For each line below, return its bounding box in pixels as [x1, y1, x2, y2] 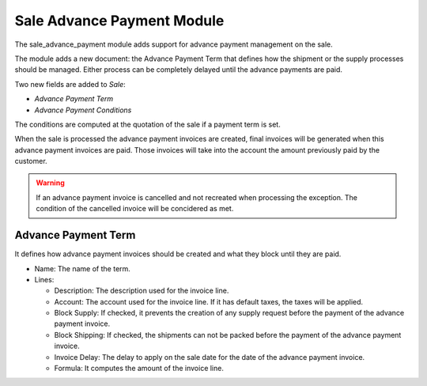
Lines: [34, 274, 55, 284]
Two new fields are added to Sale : [14, 79, 126, 89]
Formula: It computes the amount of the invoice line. [54, 364, 225, 373]
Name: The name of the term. [34, 263, 130, 273]
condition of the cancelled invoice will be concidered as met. [36, 204, 234, 214]
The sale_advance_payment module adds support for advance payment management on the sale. [14, 40, 334, 49]
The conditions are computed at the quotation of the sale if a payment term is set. [14, 119, 281, 129]
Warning [36, 178, 65, 187]
